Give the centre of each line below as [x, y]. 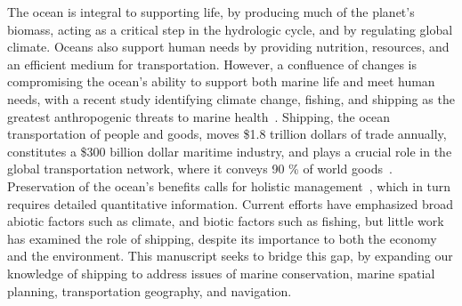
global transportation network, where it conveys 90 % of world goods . [200, 169]
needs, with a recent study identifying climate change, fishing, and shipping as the [231, 98]
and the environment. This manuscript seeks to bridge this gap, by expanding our [230, 256]
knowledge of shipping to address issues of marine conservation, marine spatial [221, 273]
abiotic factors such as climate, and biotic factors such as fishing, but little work [226, 221]
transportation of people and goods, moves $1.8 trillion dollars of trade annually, [227, 134]
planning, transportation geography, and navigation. [150, 290]
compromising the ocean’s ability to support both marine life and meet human [221, 81]
